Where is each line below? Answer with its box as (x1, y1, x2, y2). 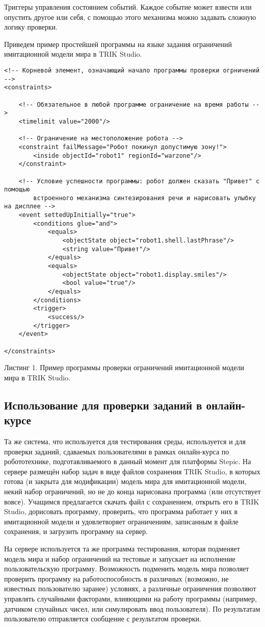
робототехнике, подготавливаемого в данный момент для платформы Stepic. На (4, 456, 251, 467)
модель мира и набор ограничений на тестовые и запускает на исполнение (4, 553, 235, 564)
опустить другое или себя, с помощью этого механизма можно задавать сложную (4, 11, 256, 22)
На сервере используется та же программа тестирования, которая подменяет (4, 543, 240, 553)
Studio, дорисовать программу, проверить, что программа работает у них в (4, 506, 238, 517)
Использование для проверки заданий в (4, 397, 202, 413)
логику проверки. (4, 21, 58, 32)
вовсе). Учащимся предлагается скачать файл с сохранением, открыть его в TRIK (4, 496, 259, 507)
